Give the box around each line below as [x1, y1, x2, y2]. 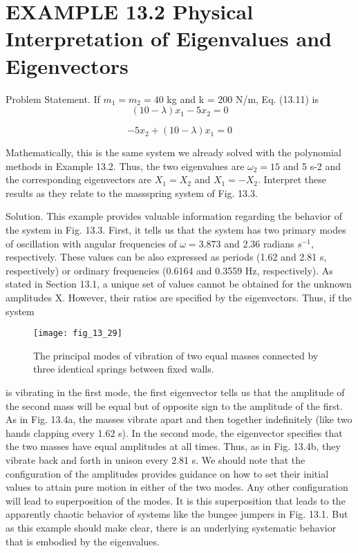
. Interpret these [258, 172, 326, 187]
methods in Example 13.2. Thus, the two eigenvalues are [6, 158, 245, 173]
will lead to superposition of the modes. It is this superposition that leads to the [6, 493, 346, 507]
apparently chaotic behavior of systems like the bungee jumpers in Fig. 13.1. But [6, 507, 348, 521]
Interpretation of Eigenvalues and [6, 24, 332, 53]
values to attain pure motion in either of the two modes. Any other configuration [6, 480, 348, 494]
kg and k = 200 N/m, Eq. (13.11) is [167, 91, 319, 106]
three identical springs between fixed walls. [33, 362, 214, 376]
